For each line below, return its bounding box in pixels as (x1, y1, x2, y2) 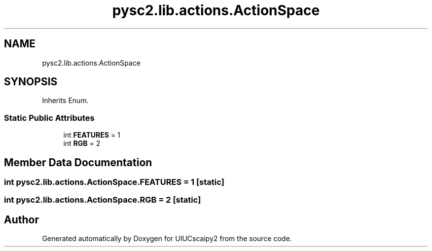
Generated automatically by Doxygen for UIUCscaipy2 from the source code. (42, 234, 292, 243)
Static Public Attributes (4, 112, 95, 123)
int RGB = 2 (63, 139, 101, 148)
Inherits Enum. (42, 96, 89, 105)
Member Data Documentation (4, 156, 152, 169)
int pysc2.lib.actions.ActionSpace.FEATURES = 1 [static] (4, 177, 224, 187)
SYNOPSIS (4, 75, 58, 88)
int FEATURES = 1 (63, 131, 120, 140)
